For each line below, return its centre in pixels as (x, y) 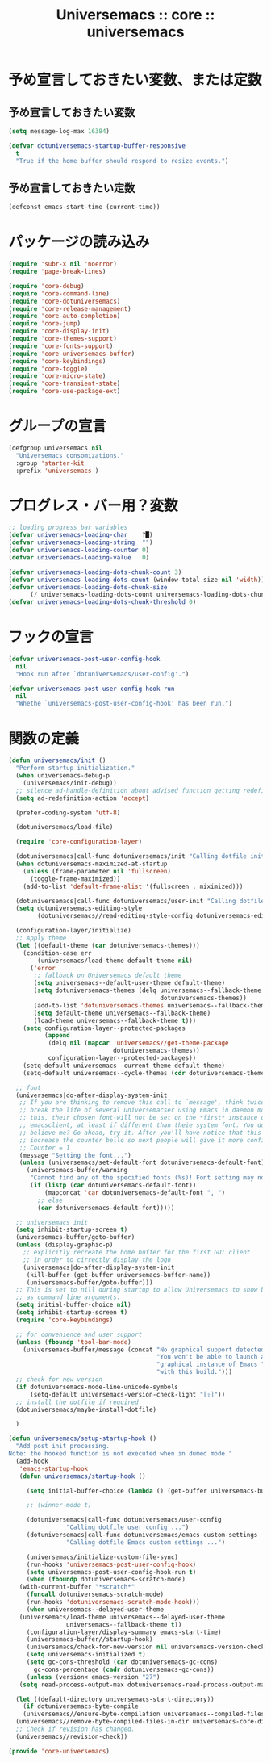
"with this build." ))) (194, 1372)
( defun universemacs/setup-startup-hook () (83, 1438)
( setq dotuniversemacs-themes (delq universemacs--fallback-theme (148, 990)
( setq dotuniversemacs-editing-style (79, 909)
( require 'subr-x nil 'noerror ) (63, 264)
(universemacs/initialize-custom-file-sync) (102, 1557)
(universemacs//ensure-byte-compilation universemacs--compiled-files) (146, 1714)
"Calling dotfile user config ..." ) (127, 1527)
